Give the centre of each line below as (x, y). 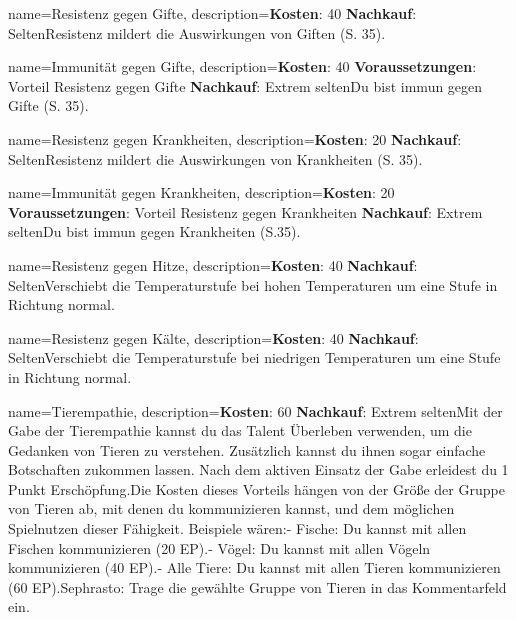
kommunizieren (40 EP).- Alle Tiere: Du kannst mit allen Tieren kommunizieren (254, 567)
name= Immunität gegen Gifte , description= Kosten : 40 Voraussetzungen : (242, 66)
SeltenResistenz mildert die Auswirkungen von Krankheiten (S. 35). (215, 158)
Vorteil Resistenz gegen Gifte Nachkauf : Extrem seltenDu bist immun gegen (245, 85)
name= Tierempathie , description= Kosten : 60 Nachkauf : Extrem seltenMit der (255, 410)
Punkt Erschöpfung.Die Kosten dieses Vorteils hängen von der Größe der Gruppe (256, 488)
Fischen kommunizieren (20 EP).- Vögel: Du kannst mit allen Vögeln (219, 547)
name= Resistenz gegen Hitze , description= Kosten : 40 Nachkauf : (213, 264)
